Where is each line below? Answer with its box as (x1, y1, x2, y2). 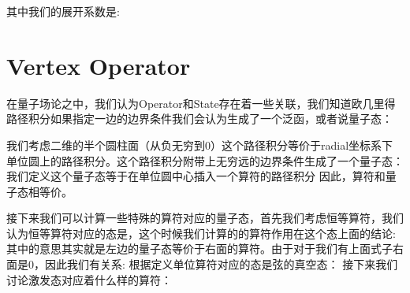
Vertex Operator (6, 49, 191, 81)
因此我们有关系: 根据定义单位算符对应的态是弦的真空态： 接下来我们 (44, 256, 398, 273)
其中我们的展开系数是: (6, 3, 120, 19)
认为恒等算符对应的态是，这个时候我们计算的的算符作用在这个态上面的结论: (6, 224, 396, 241)
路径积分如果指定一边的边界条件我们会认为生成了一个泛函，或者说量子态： (6, 110, 393, 127)
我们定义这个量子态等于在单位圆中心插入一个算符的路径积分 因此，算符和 (6, 168, 386, 184)
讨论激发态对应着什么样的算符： (6, 271, 172, 287)
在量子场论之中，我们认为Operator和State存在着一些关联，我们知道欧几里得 (6, 95, 396, 111)
